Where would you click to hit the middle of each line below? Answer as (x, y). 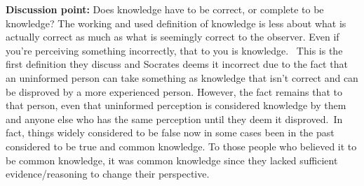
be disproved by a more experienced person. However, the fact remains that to (174, 91)
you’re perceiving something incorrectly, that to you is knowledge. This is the (174, 50)
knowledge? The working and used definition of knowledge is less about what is (176, 23)
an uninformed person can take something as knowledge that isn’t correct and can (182, 77)
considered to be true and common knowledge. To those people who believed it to (181, 146)
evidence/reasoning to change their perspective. (108, 174)
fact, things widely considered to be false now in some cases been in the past (170, 133)
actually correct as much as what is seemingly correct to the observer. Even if (173, 37)
